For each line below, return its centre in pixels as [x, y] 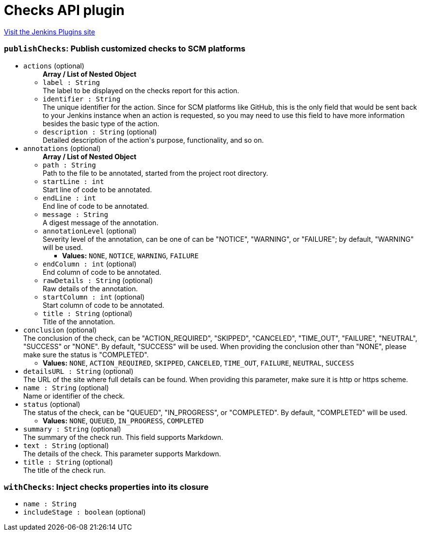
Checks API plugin [64, 10]
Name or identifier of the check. [74, 396]
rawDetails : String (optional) [98, 280]
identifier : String [82, 99]
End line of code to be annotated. [96, 206]
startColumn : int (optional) [94, 297]
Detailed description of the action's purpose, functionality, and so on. [153, 140]
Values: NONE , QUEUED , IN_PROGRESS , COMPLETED [123, 420]
